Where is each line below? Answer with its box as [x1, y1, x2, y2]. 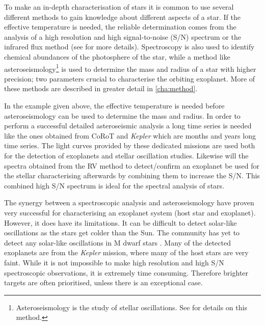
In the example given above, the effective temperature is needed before [4, 100, 225, 111]
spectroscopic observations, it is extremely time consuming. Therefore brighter [4, 267, 249, 278]
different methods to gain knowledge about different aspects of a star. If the [4, 11, 241, 22]
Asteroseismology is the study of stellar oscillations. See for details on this [16, 302, 247, 312]
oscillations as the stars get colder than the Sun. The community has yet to [4, 227, 240, 238]
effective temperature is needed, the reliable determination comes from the [4, 21, 236, 32]
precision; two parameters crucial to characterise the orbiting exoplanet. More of [4, 73, 255, 84]
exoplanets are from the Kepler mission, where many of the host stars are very [4, 247, 249, 258]
